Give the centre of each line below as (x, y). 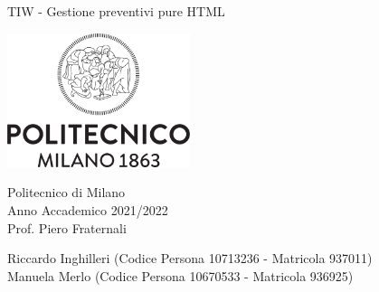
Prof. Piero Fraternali (67, 227)
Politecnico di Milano (66, 192)
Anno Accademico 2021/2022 (88, 209)
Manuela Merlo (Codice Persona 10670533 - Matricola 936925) (180, 275)
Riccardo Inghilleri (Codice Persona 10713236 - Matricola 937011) (190, 258)
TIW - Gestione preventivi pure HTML (116, 11)
